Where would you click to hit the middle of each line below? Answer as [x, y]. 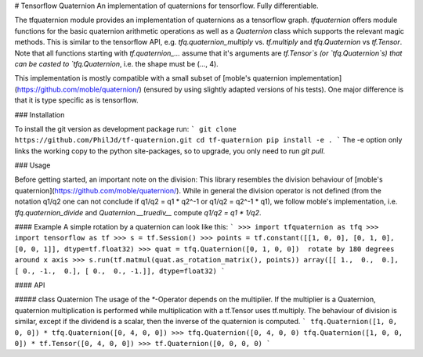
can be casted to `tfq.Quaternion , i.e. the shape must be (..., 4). [116, 63]
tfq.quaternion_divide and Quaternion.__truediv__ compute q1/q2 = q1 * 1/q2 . [138, 212]
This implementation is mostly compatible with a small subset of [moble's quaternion [151, 78]
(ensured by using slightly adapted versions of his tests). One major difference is [273, 89]
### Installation [40, 114]
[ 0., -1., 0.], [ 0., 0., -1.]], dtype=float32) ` [120, 271]
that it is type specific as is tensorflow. [76, 100]
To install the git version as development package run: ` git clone [125, 128]
